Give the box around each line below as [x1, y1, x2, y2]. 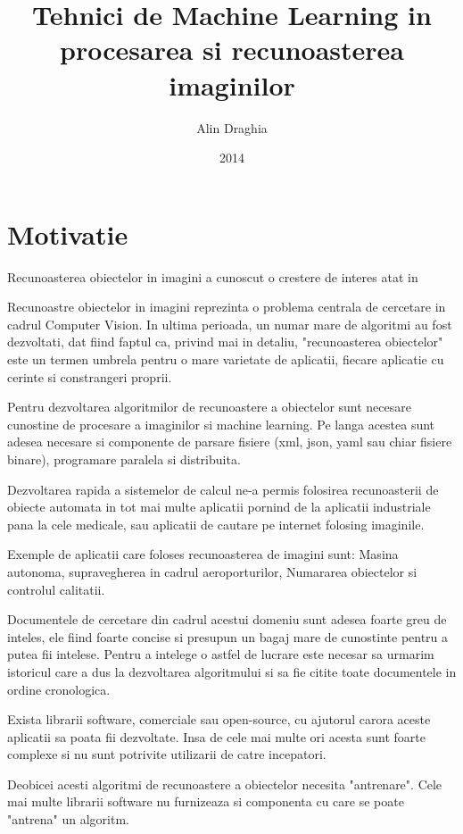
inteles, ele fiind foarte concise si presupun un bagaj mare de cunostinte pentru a [7, 627, 449, 646]
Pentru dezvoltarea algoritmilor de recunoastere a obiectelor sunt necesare [7, 397, 411, 416]
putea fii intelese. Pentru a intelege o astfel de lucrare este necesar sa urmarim [7, 645, 434, 663]
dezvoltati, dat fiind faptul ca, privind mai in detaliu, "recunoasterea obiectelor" [7, 332, 443, 351]
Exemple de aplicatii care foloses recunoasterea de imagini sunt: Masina [7, 545, 399, 563]
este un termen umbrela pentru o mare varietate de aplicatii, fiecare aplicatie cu [7, 350, 444, 368]
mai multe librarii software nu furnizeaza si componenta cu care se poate [7, 792, 404, 811]
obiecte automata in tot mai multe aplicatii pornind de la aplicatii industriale [7, 497, 431, 516]
